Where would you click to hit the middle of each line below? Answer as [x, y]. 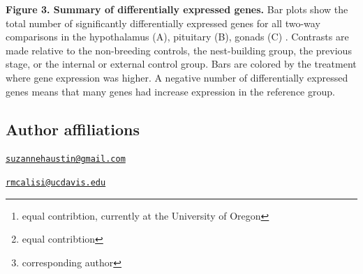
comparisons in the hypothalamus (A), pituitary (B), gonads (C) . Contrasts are [177, 37]
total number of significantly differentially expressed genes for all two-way [163, 23]
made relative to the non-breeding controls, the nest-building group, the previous [179, 50]
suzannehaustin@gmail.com [66, 159]
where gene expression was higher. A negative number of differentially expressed [177, 77]
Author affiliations [73, 129]
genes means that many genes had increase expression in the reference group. [170, 91]
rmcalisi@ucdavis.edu [56, 183]
